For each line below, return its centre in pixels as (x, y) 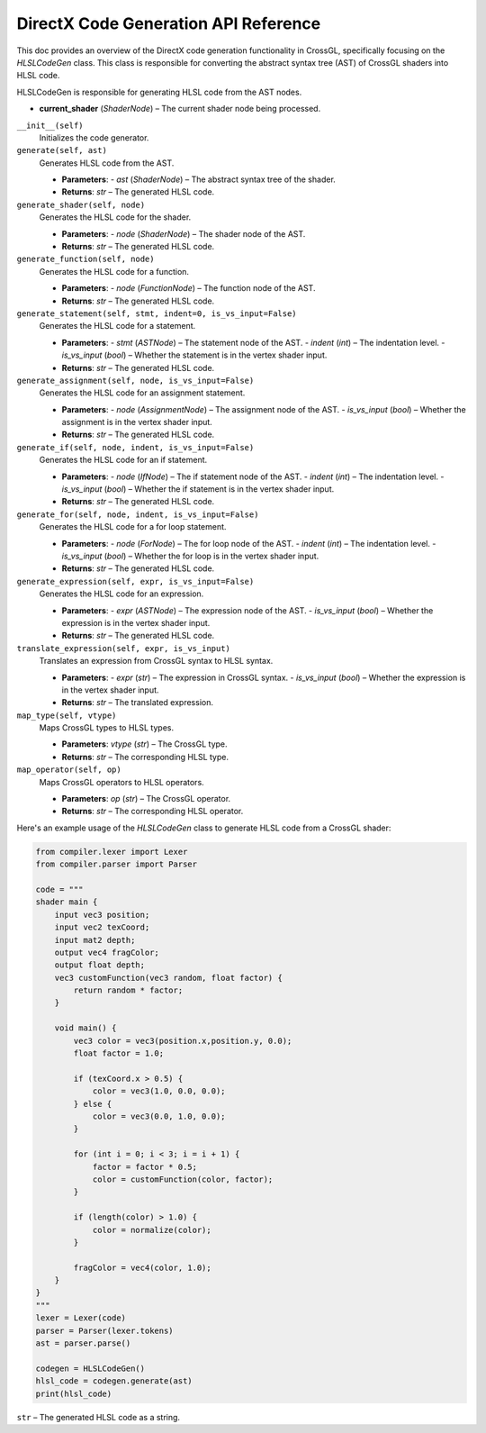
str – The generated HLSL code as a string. (98, 1417)
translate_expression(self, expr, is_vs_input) (124, 648)
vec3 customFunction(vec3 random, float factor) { (168, 978)
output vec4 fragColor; (107, 952)
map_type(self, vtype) (67, 715)
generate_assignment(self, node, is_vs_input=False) (135, 380)
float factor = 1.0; (119, 1053)
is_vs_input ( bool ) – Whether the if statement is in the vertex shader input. (198, 489)
